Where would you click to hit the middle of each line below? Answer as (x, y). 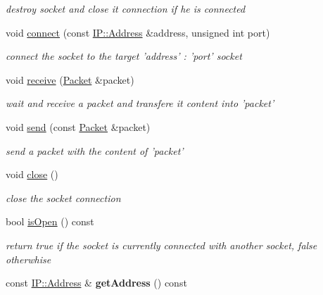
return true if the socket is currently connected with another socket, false (161, 245)
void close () (32, 174)
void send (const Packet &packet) (78, 126)
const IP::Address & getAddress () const (96, 283)
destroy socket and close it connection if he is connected (126, 8)
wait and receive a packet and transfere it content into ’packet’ (140, 103)
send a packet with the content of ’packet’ (95, 150)
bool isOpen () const (50, 221)
